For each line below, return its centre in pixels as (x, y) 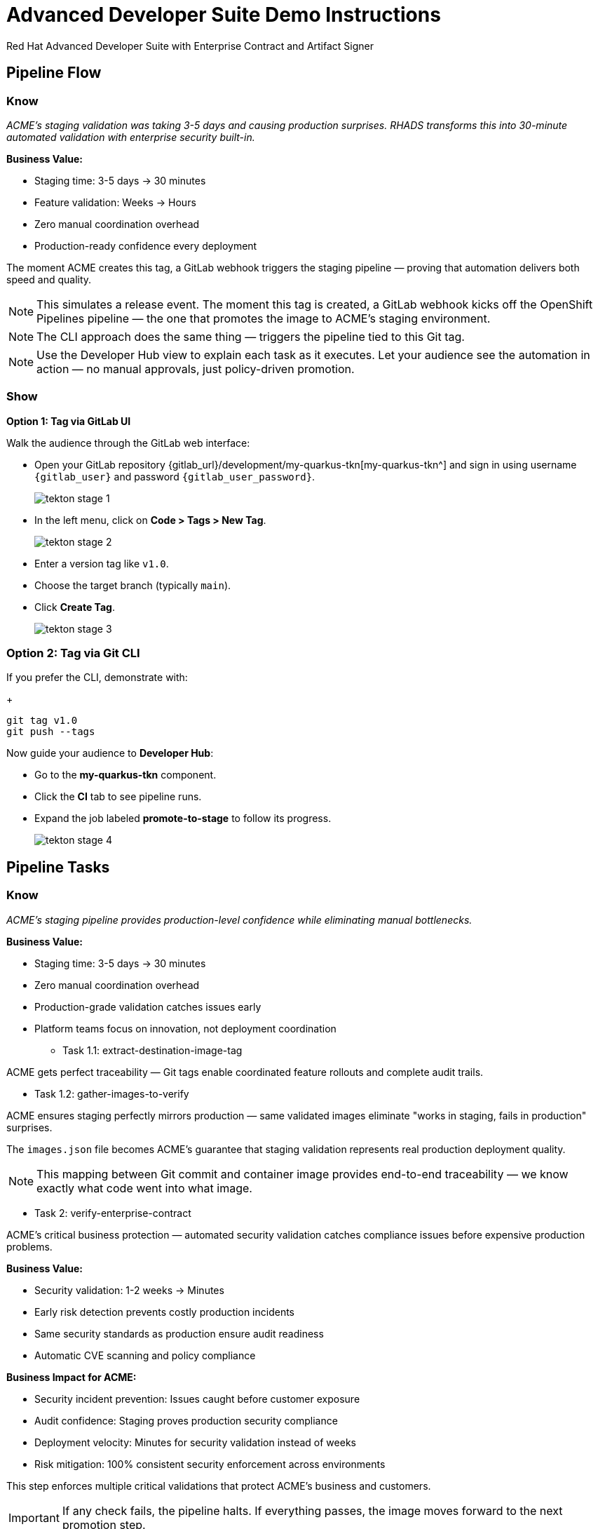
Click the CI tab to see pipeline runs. (118, 797)
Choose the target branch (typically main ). (133, 585)
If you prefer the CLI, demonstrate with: (97, 678)
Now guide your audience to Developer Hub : (110, 753)
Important (34, 1517)
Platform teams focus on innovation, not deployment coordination (185, 1028)
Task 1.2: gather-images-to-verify (112, 1093)
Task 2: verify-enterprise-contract (113, 1213)
